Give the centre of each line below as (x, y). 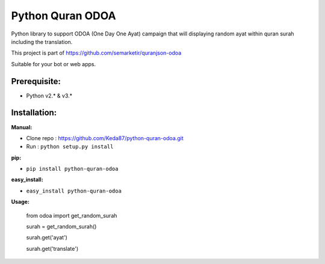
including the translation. (42, 41)
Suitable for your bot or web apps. (54, 64)
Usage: (20, 202)
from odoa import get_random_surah (72, 215)
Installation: (34, 113)
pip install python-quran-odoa (72, 169)
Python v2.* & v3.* (49, 96)
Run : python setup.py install (70, 147)
